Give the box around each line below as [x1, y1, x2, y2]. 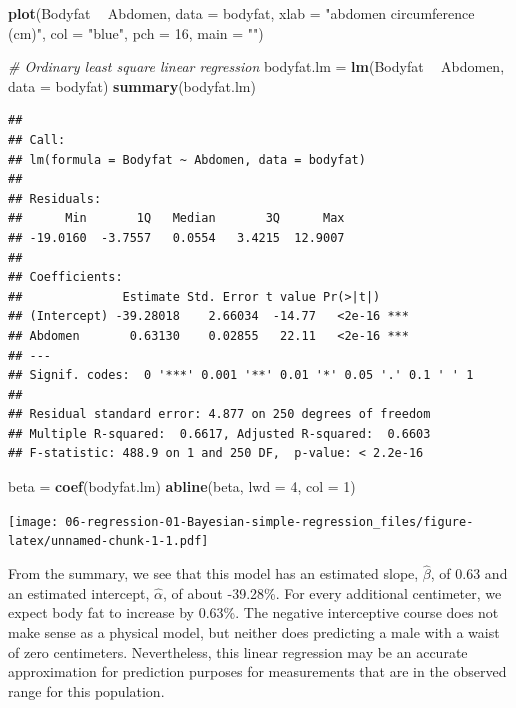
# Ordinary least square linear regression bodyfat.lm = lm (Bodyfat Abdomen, [8, 56, 505, 77]
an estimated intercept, [8, 582, 150, 603]
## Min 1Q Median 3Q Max [8, 211, 345, 226]
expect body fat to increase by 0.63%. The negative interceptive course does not [8, 602, 499, 623]
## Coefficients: [8, 270, 123, 285]
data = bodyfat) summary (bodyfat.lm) [8, 75, 256, 96]
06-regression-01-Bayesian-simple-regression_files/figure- [65, 514, 474, 529]
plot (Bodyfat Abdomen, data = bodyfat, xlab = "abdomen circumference [8, 3, 475, 23]
